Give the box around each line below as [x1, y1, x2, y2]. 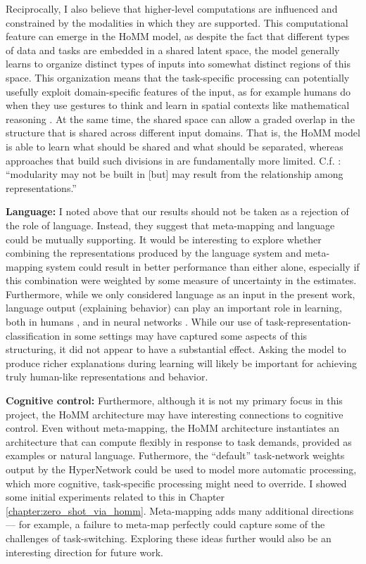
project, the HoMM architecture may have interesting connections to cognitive [6, 406, 343, 421]
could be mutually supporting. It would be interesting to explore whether [6, 231, 322, 246]
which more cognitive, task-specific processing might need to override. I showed [6, 475, 347, 490]
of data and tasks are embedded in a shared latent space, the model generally [6, 42, 340, 57]
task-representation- [265, 314, 352, 329]
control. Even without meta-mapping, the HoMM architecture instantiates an [6, 421, 340, 435]
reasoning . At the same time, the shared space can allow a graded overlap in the [6, 111, 355, 126]
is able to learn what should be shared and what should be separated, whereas [6, 139, 343, 153]
